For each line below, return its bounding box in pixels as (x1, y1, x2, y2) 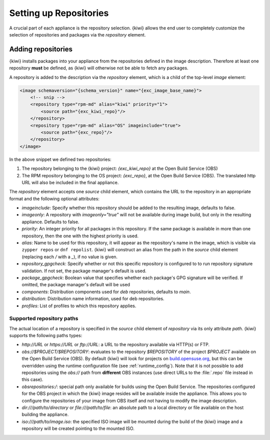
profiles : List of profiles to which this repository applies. (21, 303, 136, 309)
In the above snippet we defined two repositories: (9, 156, 112, 162)
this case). (21, 377, 43, 383)
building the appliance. (21, 412, 69, 418)
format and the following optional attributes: (9, 195, 100, 202)
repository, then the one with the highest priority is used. (21, 233, 139, 239)
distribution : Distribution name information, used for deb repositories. (21, 296, 164, 302)
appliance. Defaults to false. (21, 219, 79, 225)
